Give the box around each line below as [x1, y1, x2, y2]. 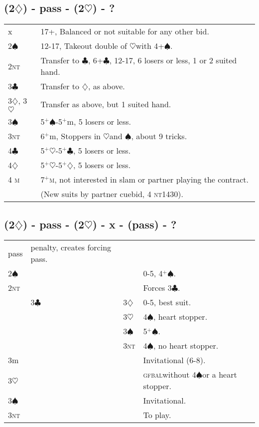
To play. [143, 409, 171, 421]
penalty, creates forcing [30, 241, 112, 253]
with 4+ [135, 40, 164, 52]
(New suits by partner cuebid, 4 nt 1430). [40, 188, 183, 200]
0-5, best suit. [143, 296, 191, 308]
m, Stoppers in [49, 130, 101, 142]
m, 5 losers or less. [67, 116, 131, 128]
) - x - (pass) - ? [92, 216, 177, 231]
